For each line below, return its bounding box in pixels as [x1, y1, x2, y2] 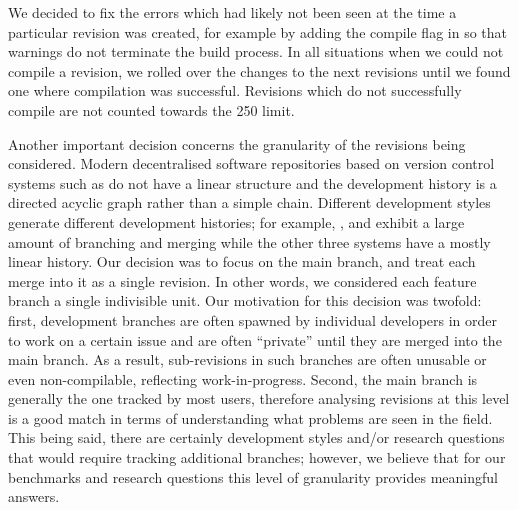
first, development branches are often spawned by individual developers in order [8, 309, 498, 330]
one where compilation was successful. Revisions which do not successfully [8, 80, 462, 101]
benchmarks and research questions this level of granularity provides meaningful [8, 466, 498, 487]
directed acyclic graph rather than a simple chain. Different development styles [8, 192, 491, 213]
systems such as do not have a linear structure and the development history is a [8, 172, 497, 193]
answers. [8, 486, 60, 507]
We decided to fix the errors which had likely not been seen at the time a [8, 2, 457, 22]
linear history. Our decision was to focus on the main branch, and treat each [8, 251, 476, 272]
